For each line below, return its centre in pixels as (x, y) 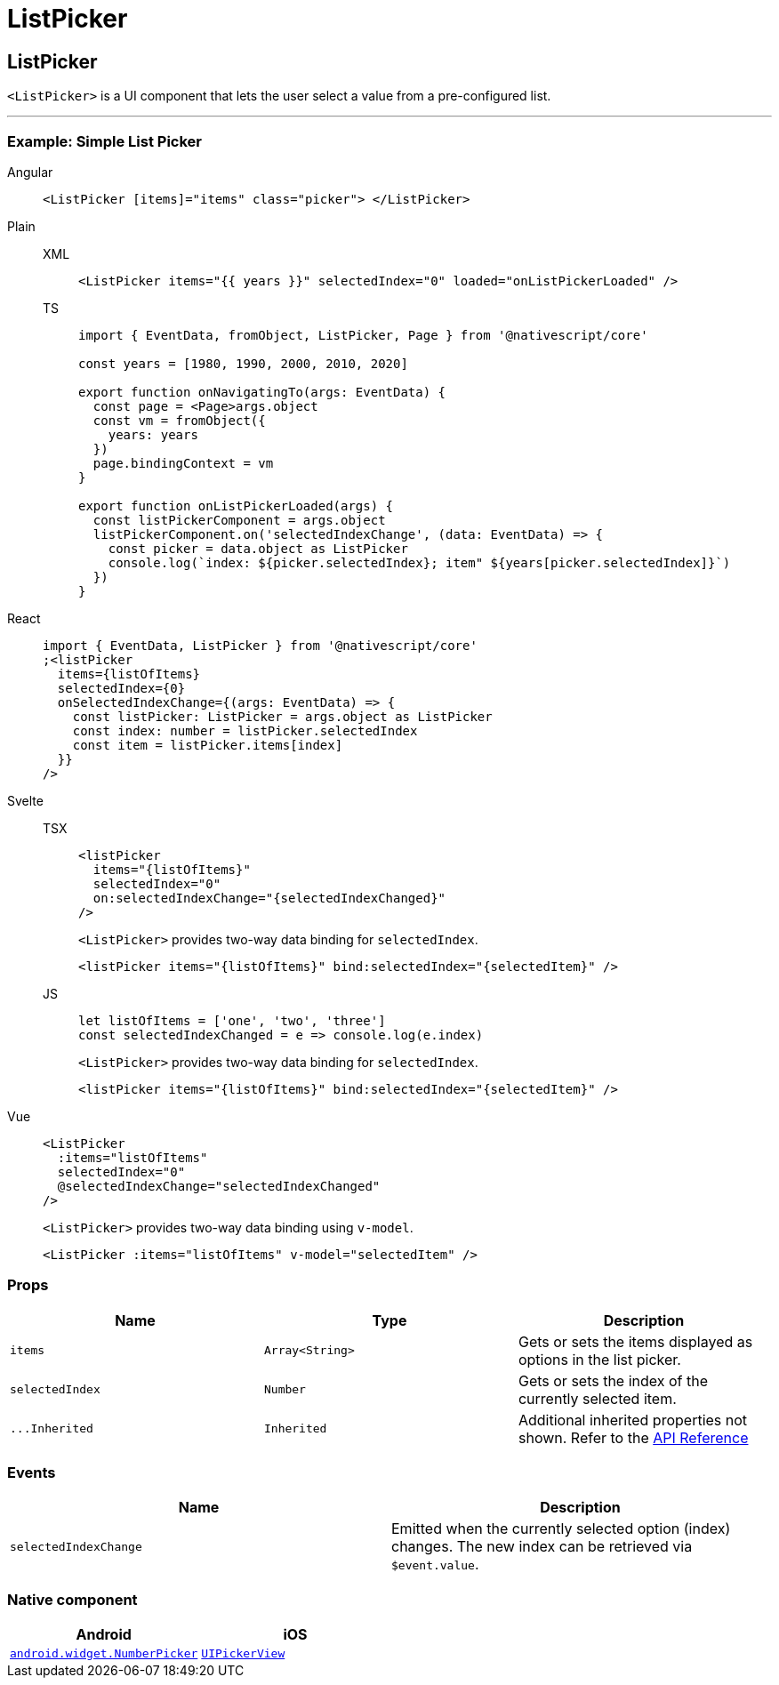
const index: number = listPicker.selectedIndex (245, 730)
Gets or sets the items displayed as (635, 1341)
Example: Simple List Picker (104, 141)
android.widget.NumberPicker (104, 1654)
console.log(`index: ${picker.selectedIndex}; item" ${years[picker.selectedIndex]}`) (419, 562)
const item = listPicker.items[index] (208, 745)
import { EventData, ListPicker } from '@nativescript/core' (260, 645)
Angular (30, 172)
